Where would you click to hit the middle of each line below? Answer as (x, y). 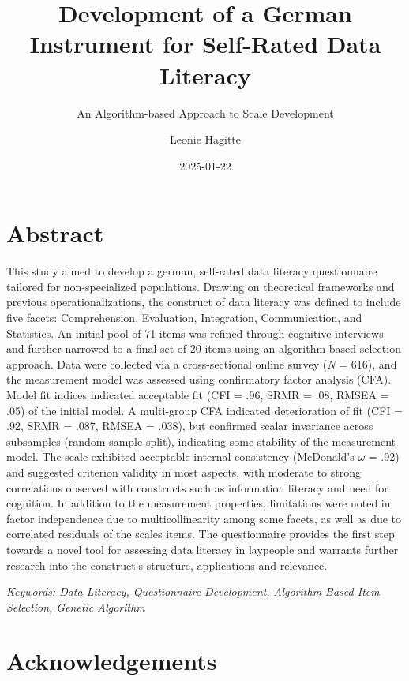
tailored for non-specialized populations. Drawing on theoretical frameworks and (201, 286)
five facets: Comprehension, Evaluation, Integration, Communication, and (184, 317)
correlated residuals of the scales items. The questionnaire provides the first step (201, 534)
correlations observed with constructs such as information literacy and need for (197, 487)
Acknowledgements (112, 661)
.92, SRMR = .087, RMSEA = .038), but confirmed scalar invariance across (190, 426)
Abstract (55, 233)
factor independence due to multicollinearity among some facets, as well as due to (204, 518)
